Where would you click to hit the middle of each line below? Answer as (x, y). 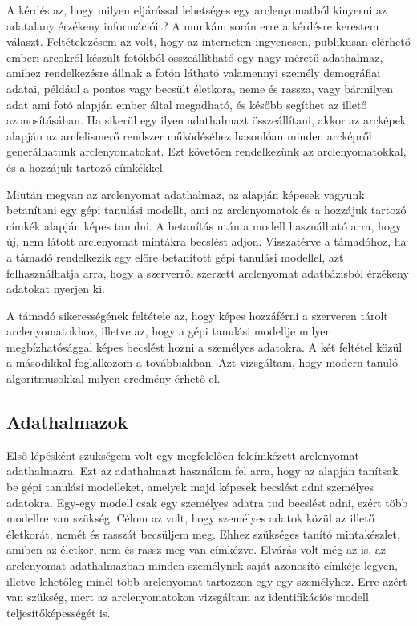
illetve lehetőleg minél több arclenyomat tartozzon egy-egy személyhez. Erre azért (207, 581)
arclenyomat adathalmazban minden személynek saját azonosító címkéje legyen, (202, 565)
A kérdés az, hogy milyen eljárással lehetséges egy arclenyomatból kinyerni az (197, 10)
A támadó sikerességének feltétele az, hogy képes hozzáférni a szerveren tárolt (197, 315)
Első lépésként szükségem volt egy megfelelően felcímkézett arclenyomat (183, 455)
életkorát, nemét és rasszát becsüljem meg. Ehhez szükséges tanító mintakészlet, (203, 533)
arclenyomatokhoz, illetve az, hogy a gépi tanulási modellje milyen (169, 331)
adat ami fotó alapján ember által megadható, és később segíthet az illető (187, 104)
